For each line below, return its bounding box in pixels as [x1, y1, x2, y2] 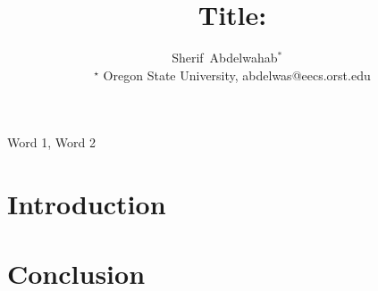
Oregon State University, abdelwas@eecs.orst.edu [103, 65, 371, 84]
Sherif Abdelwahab [172, 48, 278, 67]
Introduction [7, 186, 166, 222]
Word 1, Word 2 [7, 133, 96, 152]
